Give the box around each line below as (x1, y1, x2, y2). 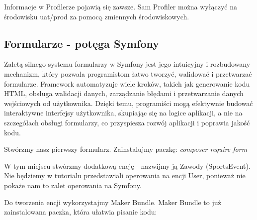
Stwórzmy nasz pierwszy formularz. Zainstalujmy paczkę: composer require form (4, 144, 248, 154)
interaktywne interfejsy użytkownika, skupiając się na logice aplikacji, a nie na (4, 108, 243, 118)
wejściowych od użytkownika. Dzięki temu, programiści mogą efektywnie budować (4, 98, 253, 108)
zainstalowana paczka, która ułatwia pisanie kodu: (4, 207, 157, 217)
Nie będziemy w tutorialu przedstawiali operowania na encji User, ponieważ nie (4, 170, 246, 181)
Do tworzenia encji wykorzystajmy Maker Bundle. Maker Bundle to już (4, 197, 221, 207)
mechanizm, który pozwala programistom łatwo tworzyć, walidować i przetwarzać (4, 68, 252, 79)
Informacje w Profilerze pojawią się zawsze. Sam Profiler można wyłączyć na (4, 1, 237, 11)
